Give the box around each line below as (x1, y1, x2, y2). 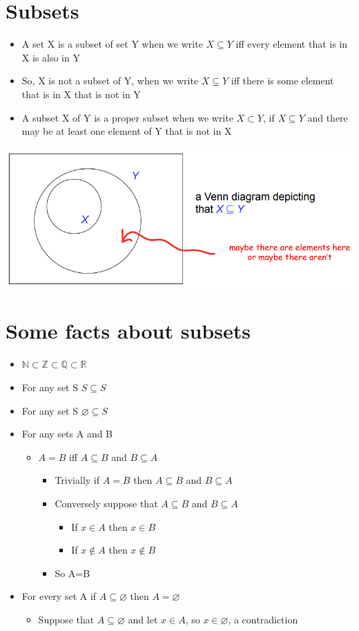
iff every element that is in (235, 37, 348, 51)
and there (307, 110, 348, 124)
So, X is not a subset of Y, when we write (21, 73, 199, 88)
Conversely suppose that (55, 496, 158, 510)
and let (128, 612, 158, 626)
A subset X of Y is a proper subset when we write (21, 110, 233, 124)
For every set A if (21, 589, 97, 603)
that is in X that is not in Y (21, 86, 141, 101)
